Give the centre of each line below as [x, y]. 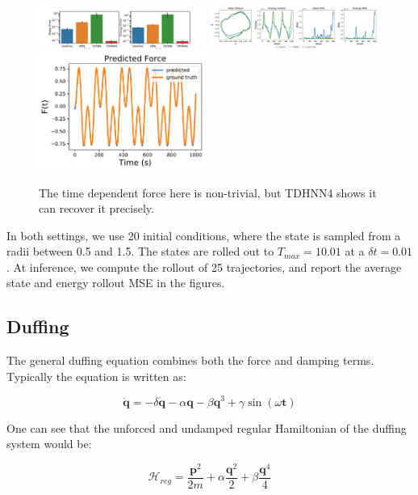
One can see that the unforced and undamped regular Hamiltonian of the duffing [207, 427]
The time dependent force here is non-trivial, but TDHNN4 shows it [208, 192]
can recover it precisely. [96, 208]
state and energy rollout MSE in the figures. [116, 283]
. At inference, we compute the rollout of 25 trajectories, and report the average [204, 267]
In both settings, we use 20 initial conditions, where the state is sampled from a [204, 235]
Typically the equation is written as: [96, 376]
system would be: [49, 444]
